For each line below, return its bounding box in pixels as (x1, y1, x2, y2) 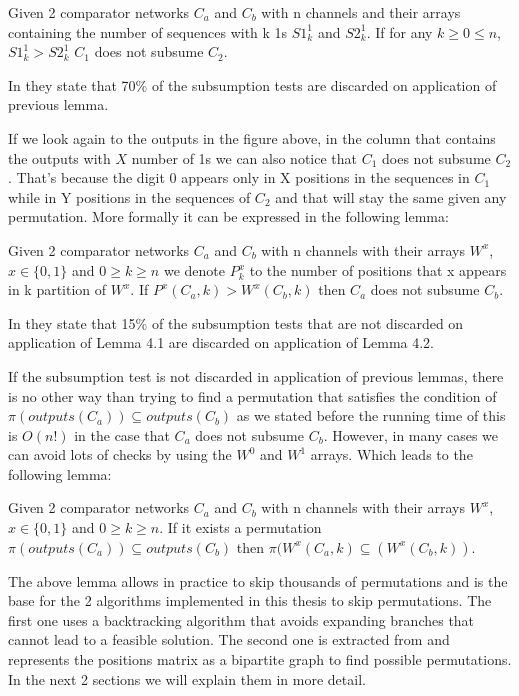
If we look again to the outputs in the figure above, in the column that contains (8, 127, 496, 148)
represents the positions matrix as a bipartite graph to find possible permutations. (8, 649, 512, 670)
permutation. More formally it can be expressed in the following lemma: (8, 206, 449, 227)
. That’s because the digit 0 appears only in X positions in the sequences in (8, 167, 470, 188)
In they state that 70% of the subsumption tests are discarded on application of (8, 74, 497, 95)
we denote (163, 259, 225, 280)
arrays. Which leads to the (310, 444, 473, 465)
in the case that (74, 424, 170, 445)
